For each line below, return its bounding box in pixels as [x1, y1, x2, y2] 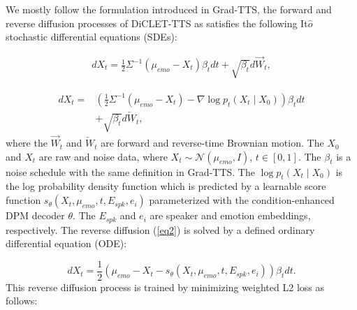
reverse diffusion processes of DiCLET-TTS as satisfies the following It [6, 15, 308, 30]
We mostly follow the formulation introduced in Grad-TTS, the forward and [6, 2, 332, 16]
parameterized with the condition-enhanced [149, 193, 335, 207]
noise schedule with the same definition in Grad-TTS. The [6, 164, 255, 179]
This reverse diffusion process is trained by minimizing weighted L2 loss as [6, 279, 324, 294]
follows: [6, 293, 38, 308]
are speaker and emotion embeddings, [150, 208, 311, 223]
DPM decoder [6, 208, 65, 223]
